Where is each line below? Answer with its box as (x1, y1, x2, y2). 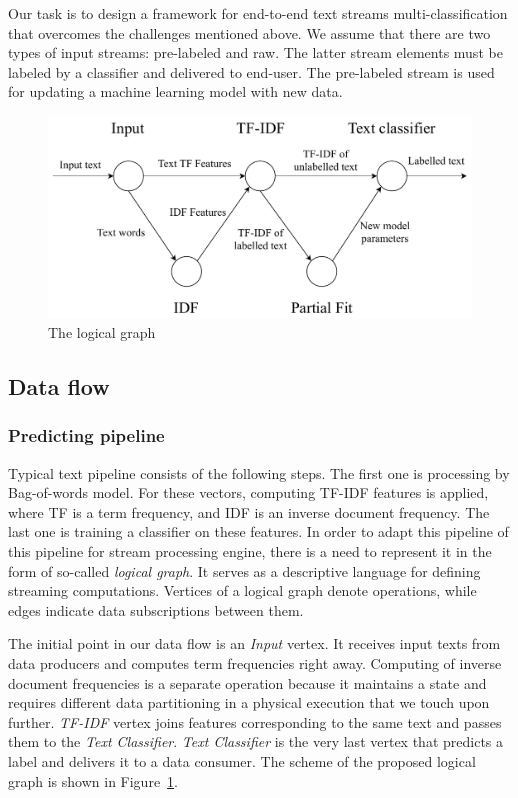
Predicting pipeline (8, 423, 165, 448)
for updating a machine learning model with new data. (8, 81, 343, 102)
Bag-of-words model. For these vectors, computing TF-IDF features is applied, (8, 482, 489, 503)
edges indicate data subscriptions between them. (8, 599, 304, 620)
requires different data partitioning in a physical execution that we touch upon (8, 692, 490, 713)
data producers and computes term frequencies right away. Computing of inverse (8, 652, 502, 673)
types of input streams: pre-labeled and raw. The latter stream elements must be (8, 42, 503, 63)
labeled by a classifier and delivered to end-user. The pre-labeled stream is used (8, 61, 495, 82)
